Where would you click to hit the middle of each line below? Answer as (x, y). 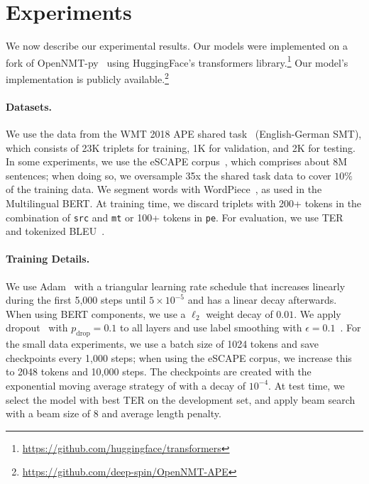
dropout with (37, 328)
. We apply (318, 313)
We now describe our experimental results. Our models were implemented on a (177, 46)
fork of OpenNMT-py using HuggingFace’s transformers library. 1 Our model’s (177, 61)
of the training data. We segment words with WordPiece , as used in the (164, 189)
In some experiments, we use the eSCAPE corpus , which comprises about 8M (177, 161)
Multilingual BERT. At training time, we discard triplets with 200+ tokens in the (184, 203)
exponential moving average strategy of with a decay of (126, 385)
